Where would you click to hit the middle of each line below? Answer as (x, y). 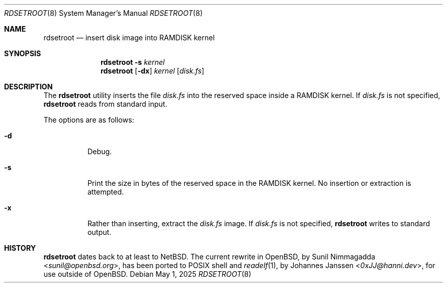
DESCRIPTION (29, 87)
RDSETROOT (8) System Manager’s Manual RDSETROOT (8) (103, 13)
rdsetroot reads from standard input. (105, 104)
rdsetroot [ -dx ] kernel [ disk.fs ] (153, 71)
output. (100, 232)
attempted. (106, 192)
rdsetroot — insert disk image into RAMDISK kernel (129, 38)
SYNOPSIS (23, 53)
